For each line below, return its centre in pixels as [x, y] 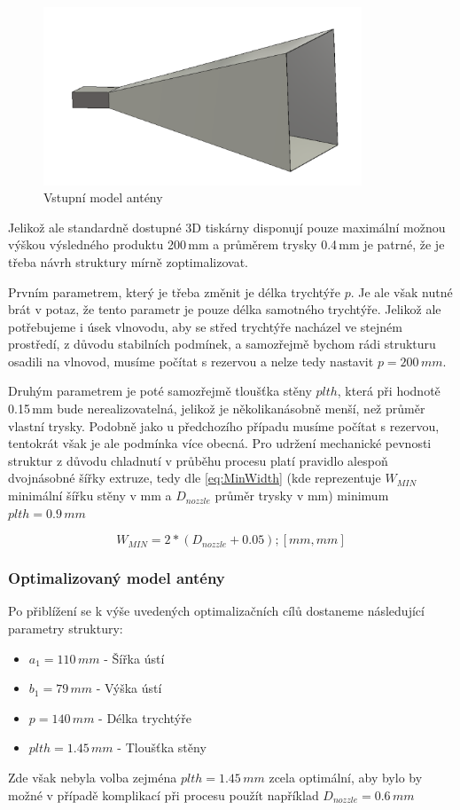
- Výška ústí [129, 688]
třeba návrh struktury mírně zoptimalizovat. [128, 261]
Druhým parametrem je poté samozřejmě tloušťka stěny [160, 391]
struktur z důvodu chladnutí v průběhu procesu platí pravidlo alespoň [198, 460]
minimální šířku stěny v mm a [90, 495]
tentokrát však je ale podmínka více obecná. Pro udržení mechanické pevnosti [220, 443]
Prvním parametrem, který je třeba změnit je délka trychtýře [174, 291]
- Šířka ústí [134, 658]
